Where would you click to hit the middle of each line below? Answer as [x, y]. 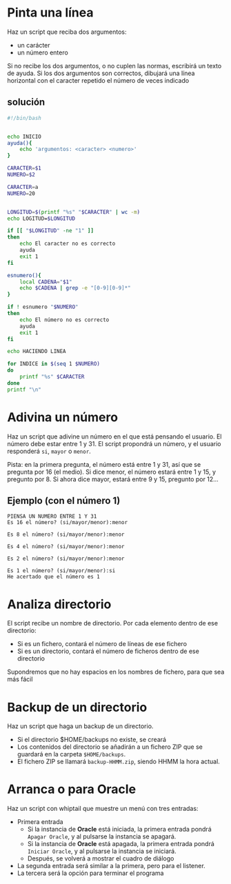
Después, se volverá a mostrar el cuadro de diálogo [101, 858]
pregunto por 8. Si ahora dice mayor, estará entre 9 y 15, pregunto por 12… [113, 479]
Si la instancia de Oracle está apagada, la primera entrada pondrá [121, 844]
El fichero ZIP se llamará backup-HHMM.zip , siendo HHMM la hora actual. [119, 762]
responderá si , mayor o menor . [49, 451]
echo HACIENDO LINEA [37, 352]
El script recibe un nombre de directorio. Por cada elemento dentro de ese [113, 623]
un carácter [33, 45]
